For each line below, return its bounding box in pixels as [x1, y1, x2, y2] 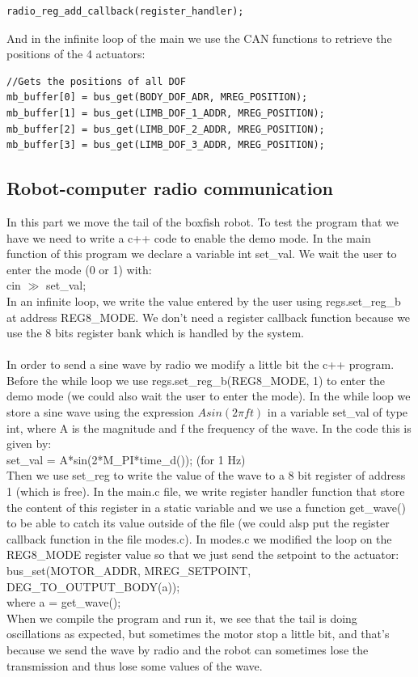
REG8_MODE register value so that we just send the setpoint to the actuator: [6, 546, 399, 563]
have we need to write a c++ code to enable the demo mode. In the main [6, 229, 371, 246]
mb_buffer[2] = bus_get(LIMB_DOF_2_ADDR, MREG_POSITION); [6, 123, 325, 135]
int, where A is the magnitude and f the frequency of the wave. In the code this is [6, 419, 412, 436]
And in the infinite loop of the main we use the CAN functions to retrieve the [6, 29, 392, 46]
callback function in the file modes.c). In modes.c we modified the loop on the [6, 530, 392, 547]
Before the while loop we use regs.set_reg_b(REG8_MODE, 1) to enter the [6, 371, 386, 388]
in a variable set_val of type [267, 404, 408, 421]
